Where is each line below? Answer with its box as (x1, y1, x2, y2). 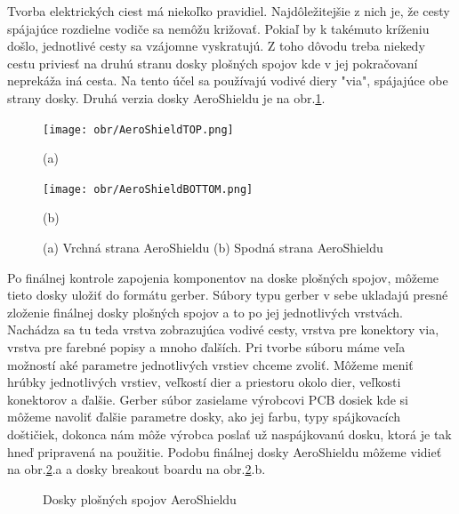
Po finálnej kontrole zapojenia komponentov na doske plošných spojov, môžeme (7, 268, 439, 286)
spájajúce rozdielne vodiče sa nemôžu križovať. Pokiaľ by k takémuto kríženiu (7, 19, 430, 37)
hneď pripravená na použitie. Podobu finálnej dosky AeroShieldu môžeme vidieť (7, 442, 442, 461)
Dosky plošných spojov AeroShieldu (43, 489, 237, 508)
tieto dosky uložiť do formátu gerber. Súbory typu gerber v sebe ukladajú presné (7, 285, 448, 304)
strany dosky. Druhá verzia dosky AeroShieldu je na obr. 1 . (7, 88, 326, 107)
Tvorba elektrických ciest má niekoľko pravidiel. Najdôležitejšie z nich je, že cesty (7, 2, 450, 20)
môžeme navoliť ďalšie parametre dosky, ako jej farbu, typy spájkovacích (7, 407, 401, 426)
